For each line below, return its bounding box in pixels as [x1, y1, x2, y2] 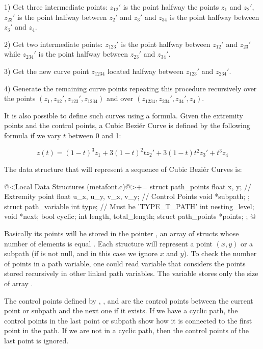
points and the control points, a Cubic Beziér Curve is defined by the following [4, 120, 250, 131]
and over [106, 93, 134, 104]
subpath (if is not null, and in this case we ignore [4, 248, 157, 259]
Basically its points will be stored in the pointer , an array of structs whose [4, 228, 239, 238]
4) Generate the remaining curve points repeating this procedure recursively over [4, 83, 257, 93]
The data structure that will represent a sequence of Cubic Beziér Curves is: [4, 164, 242, 174]
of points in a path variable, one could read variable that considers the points [4, 258, 246, 268]
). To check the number [183, 248, 257, 259]
